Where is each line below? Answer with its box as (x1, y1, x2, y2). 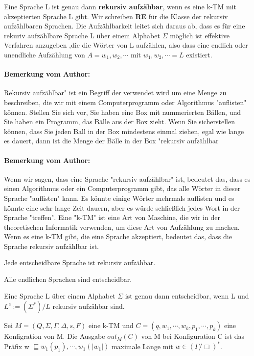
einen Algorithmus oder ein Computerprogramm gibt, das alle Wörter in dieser (4, 183, 241, 193)
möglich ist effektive (170, 30, 230, 40)
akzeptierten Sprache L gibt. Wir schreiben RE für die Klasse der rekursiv (4, 11, 228, 21)
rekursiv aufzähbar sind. (52, 301, 125, 311)
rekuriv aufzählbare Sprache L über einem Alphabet (4, 30, 160, 40)
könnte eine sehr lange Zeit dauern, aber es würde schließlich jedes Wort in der (4, 202, 240, 213)
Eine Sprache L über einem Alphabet (4, 290, 115, 301)
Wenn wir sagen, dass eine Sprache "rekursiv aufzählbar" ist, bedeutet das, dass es (4, 173, 251, 184)
